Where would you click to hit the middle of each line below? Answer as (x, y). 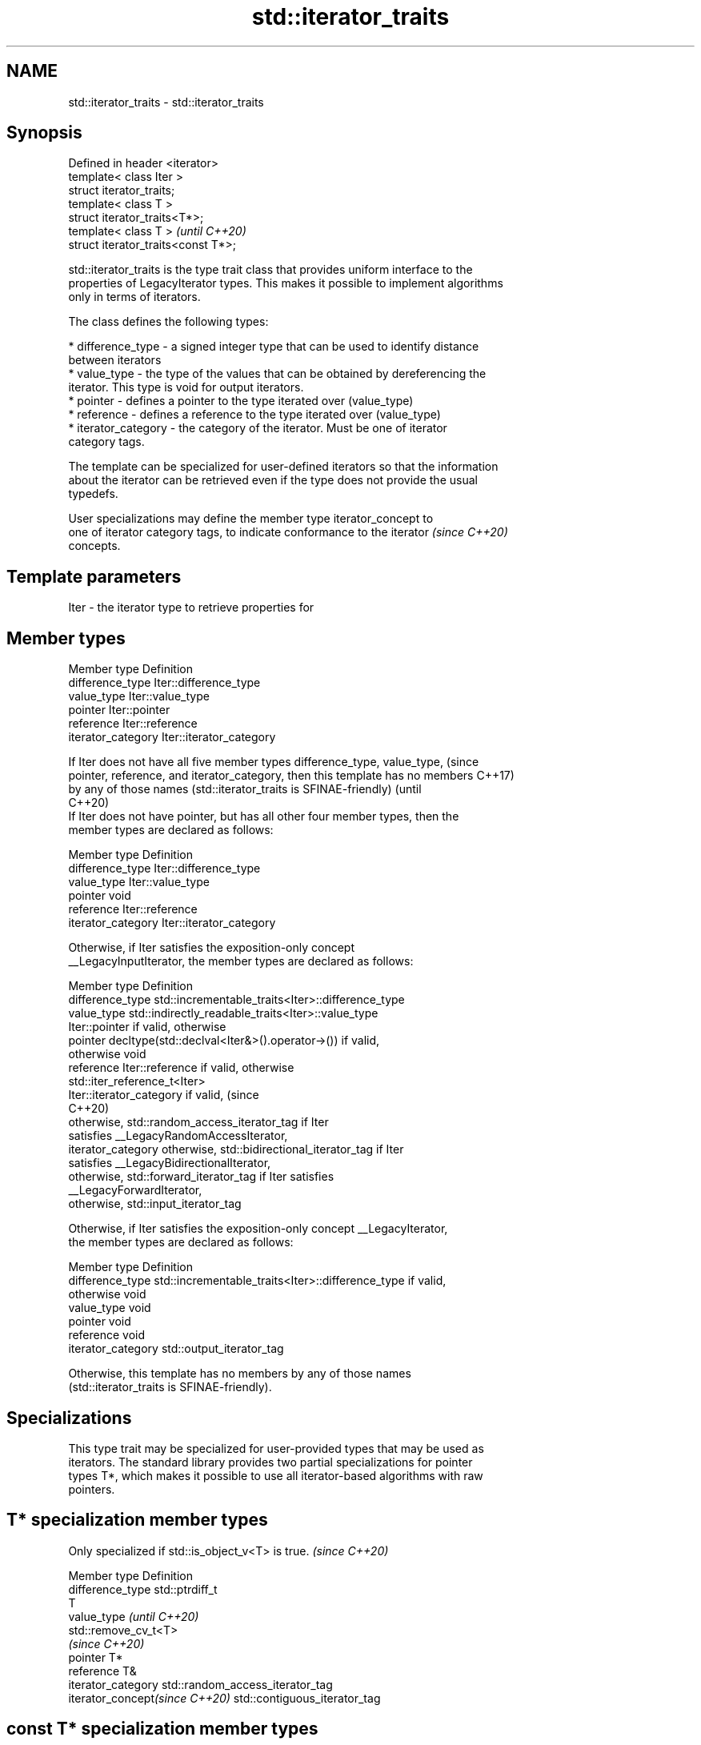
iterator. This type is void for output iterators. (186, 387)
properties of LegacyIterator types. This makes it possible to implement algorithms (286, 283)
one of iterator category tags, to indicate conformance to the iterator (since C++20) (288, 532)
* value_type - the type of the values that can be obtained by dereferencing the (277, 374)
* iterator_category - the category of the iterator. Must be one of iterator (258, 428)
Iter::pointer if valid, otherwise (147, 1027)
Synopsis (44, 133)
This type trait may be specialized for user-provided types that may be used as (276, 1448)
